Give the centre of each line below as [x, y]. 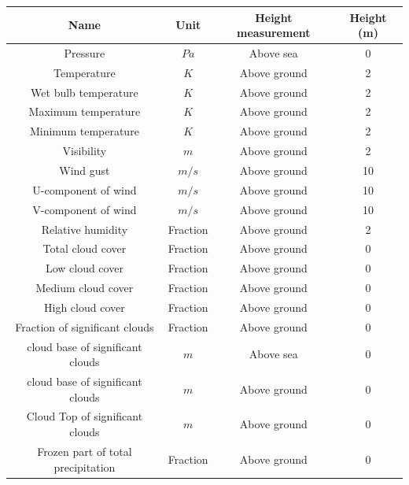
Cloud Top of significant [85, 416]
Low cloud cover [84, 268]
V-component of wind [85, 209]
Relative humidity [85, 229]
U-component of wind [85, 189]
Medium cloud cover [85, 288]
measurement [274, 33]
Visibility [85, 151]
